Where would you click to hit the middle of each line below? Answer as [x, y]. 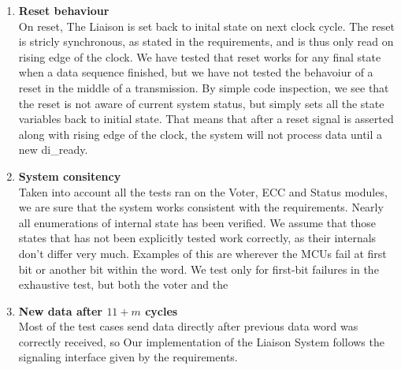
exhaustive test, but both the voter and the [123, 284]
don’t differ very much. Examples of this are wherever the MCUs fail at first [202, 253]
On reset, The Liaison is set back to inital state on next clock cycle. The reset [206, 26]
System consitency [70, 176]
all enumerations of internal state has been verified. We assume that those [197, 222]
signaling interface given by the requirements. [128, 357]
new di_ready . [53, 149]
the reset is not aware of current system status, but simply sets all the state [201, 103]
